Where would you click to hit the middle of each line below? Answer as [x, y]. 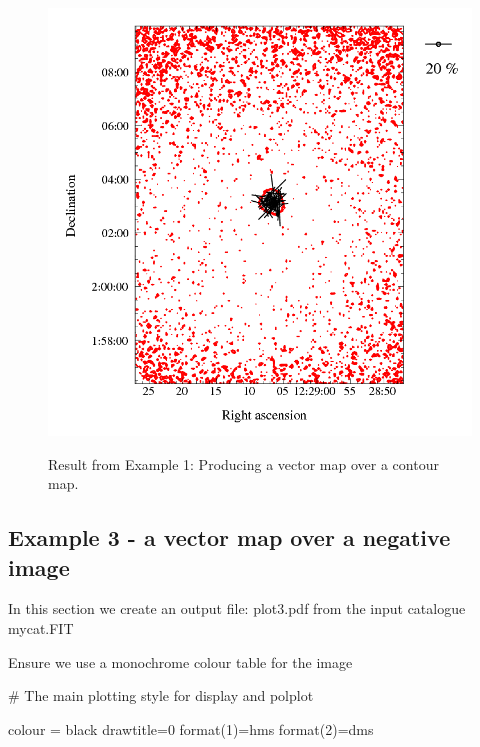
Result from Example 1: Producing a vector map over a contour [243, 463]
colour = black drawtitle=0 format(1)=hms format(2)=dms [191, 728]
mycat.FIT [41, 627]
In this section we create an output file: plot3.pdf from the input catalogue [237, 608]
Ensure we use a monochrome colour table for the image [180, 661]
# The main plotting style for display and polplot [161, 695]
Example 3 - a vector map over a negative [229, 537]
